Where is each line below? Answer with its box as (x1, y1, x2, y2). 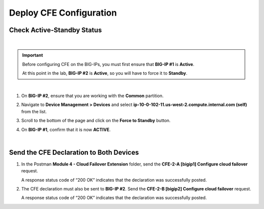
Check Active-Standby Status (9, 26, 102, 34)
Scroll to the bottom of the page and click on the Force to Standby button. (21, 118, 171, 124)
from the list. (21, 108, 47, 114)
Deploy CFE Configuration (9, 7, 117, 18)
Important (22, 52, 44, 58)
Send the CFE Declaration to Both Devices (9, 148, 139, 156)
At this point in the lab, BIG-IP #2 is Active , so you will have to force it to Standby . (22, 70, 188, 76)
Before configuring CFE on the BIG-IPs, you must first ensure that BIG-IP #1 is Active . (22, 61, 195, 67)
